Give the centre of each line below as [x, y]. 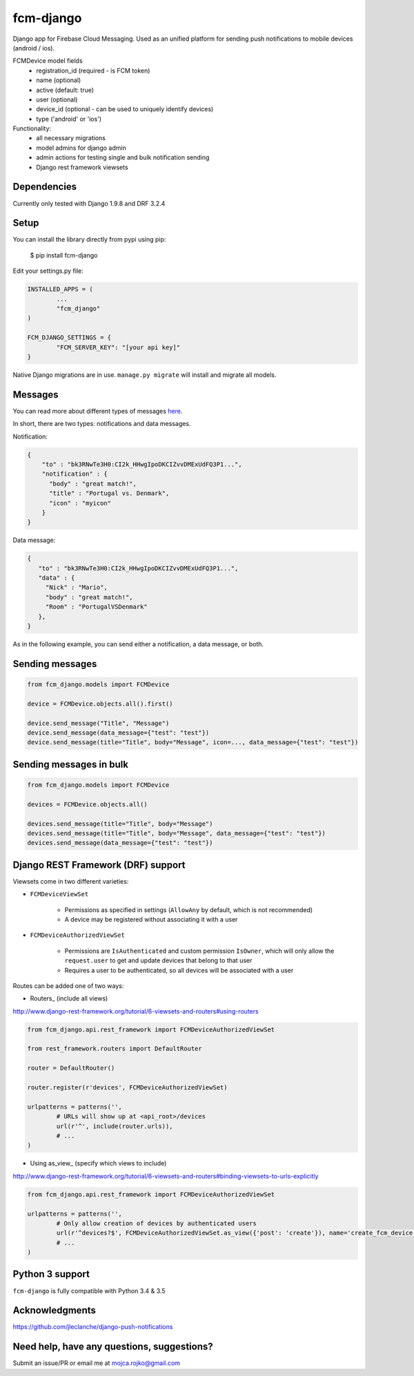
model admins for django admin [81, 148]
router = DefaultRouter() [71, 1068]
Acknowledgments [55, 1311]
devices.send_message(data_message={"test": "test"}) [120, 843]
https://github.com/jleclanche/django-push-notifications [93, 1327]
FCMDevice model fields [48, 61]
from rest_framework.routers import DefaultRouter [115, 1049]
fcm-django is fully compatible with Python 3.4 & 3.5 [89, 1290]
